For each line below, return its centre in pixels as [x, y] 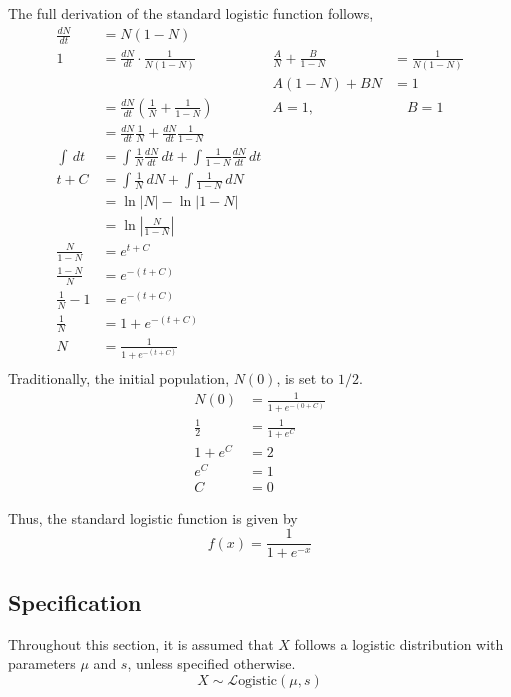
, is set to [305, 378]
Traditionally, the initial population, [119, 378]
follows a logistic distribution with [399, 643]
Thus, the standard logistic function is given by [153, 517]
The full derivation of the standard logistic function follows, [191, 13]
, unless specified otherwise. [211, 663]
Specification [75, 601]
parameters [42, 663]
